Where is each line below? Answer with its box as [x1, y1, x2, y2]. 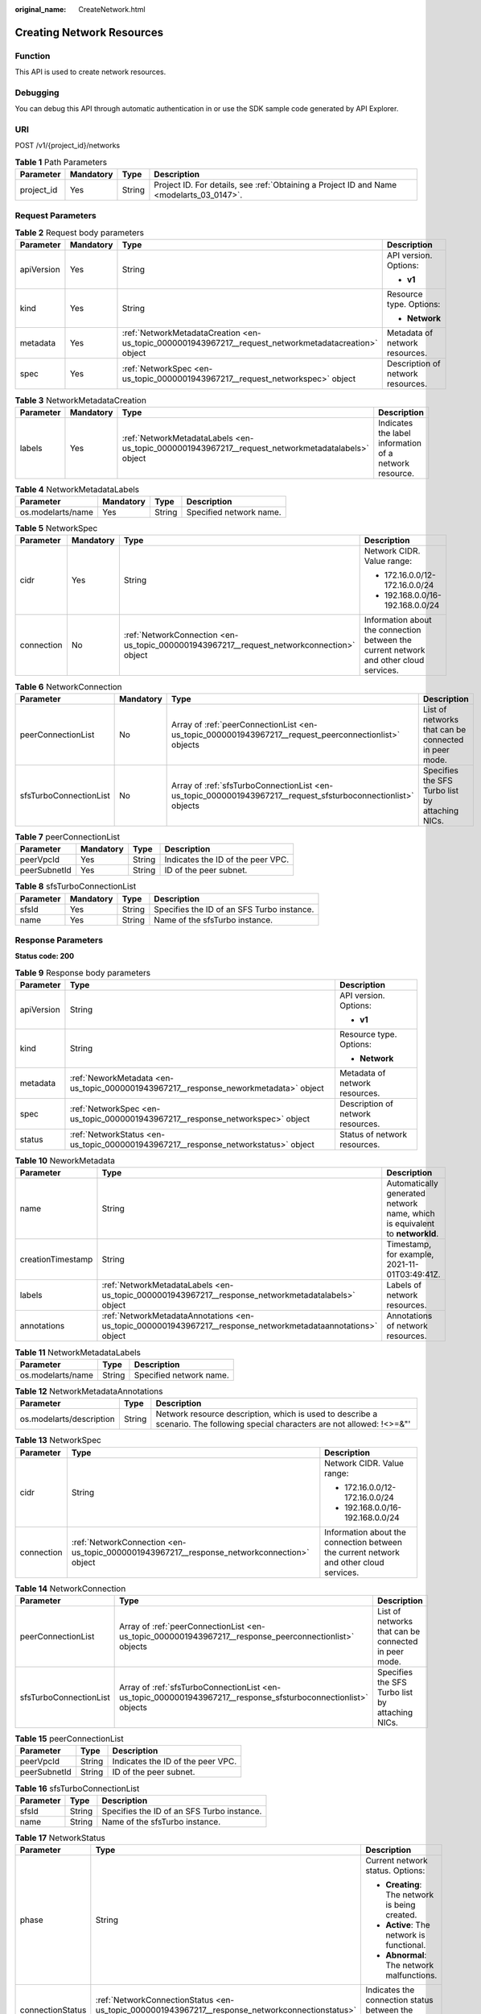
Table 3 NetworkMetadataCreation [14, 395, 146, 406]
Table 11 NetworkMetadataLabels [14, 1346, 141, 1357]
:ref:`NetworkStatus [69, 1129, 145, 1140]
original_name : [14, 5, 67, 14]
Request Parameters [14, 209, 97, 221]
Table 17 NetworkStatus [14, 1832, 106, 1843]
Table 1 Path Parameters [14, 157, 108, 168]
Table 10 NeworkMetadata [14, 1155, 116, 1167]
